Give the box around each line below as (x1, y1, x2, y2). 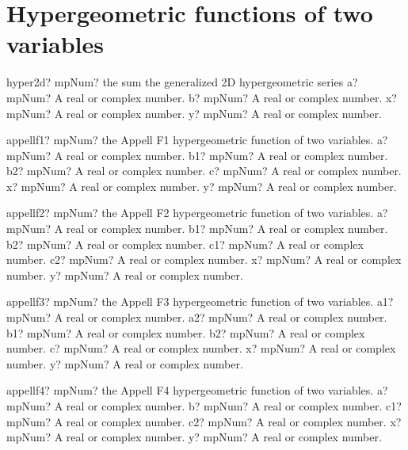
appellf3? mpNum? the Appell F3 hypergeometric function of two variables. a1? (6, 293, 394, 310)
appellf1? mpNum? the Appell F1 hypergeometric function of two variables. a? (6, 132, 388, 148)
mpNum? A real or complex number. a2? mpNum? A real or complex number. (6, 309, 387, 326)
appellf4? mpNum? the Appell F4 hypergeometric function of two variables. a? (6, 382, 388, 399)
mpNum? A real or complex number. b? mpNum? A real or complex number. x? (6, 89, 397, 105)
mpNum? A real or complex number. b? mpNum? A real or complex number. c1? (6, 398, 402, 414)
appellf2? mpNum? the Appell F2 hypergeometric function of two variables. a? (6, 204, 388, 221)
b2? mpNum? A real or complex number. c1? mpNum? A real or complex (6, 235, 364, 252)
